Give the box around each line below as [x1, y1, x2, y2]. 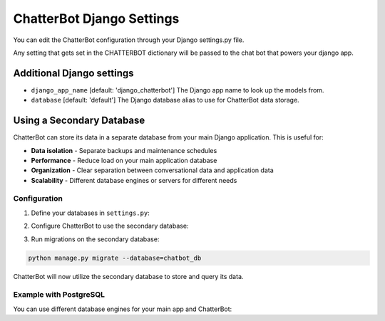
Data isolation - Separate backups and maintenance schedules [31, 146, 217, 154]
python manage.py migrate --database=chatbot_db [28, 253, 202, 262]
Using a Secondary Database [13, 115, 145, 127]
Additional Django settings [13, 67, 135, 79]
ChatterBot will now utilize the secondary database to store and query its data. [13, 272, 244, 280]
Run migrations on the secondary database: [31, 235, 160, 243]
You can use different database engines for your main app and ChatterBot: [13, 305, 232, 313]
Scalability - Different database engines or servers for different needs [31, 176, 237, 184]
